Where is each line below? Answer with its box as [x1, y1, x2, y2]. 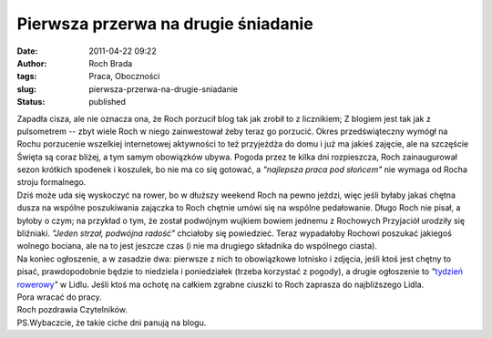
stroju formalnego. [16, 177, 87, 188]
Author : [16, 57, 47, 68]
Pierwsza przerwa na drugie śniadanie [16, 14, 313, 34]
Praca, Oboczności [88, 71, 160, 82]
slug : [16, 83, 36, 95]
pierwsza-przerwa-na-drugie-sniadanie [88, 83, 239, 95]
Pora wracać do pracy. [16, 292, 102, 302]
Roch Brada [88, 57, 133, 68]
